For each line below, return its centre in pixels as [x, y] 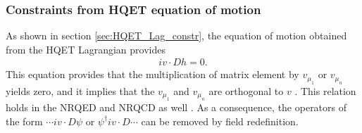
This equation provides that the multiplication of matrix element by [152, 74]
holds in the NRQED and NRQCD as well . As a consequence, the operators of [176, 107]
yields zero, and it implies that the [80, 90]
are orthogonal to [246, 90]
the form [24, 121]
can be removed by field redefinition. [220, 121]
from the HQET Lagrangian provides [86, 49]
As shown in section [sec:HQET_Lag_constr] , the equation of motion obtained [176, 36]
